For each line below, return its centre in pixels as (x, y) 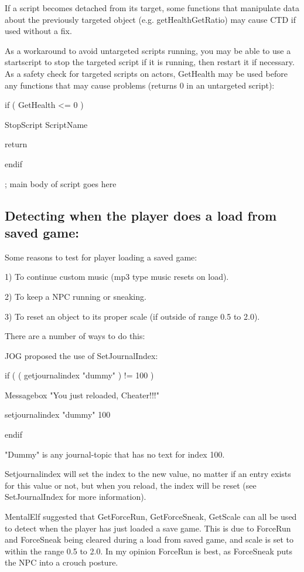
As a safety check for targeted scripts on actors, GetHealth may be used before (146, 73)
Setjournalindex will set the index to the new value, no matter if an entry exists (148, 474)
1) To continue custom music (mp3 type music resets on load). (117, 277)
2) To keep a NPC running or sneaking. (76, 296)
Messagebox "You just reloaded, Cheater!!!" (82, 395)
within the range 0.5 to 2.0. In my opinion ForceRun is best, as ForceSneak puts (149, 551)
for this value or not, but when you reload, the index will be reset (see (131, 485)
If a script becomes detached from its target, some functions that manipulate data (152, 8)
